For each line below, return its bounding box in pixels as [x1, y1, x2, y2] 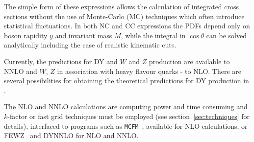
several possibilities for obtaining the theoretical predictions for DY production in [4, 75, 249, 86]
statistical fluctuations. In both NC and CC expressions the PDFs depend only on [4, 21, 250, 31]
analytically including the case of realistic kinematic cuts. [4, 40, 177, 50]
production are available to [149, 56, 230, 66]
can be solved [206, 30, 247, 40]
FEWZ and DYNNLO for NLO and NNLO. [4, 130, 139, 141]
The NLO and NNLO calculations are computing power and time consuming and [4, 101, 248, 112]
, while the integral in [121, 30, 186, 40]
